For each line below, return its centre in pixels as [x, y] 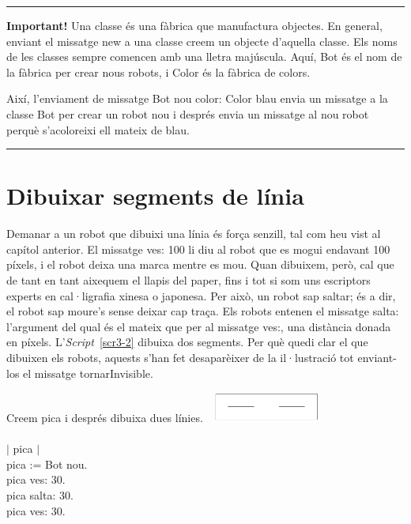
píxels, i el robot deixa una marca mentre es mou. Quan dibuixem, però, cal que [200, 264]
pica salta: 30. [40, 494]
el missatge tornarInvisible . [88, 373]
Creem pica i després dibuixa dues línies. [105, 417]
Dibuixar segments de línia [155, 196]
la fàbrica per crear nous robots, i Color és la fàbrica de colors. [158, 72]
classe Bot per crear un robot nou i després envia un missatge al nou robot [188, 113]
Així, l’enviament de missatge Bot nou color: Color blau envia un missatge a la [197, 98]
